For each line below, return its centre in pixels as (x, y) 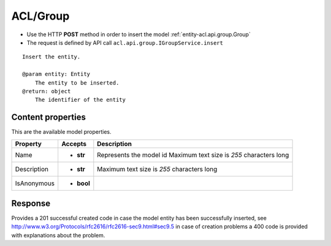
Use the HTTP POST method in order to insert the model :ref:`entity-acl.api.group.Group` (139, 34)
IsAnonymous (35, 183)
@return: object (47, 91)
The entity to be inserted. (77, 83)
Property (29, 144)
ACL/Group (40, 16)
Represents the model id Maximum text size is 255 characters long (193, 155)
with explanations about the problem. (58, 235)
